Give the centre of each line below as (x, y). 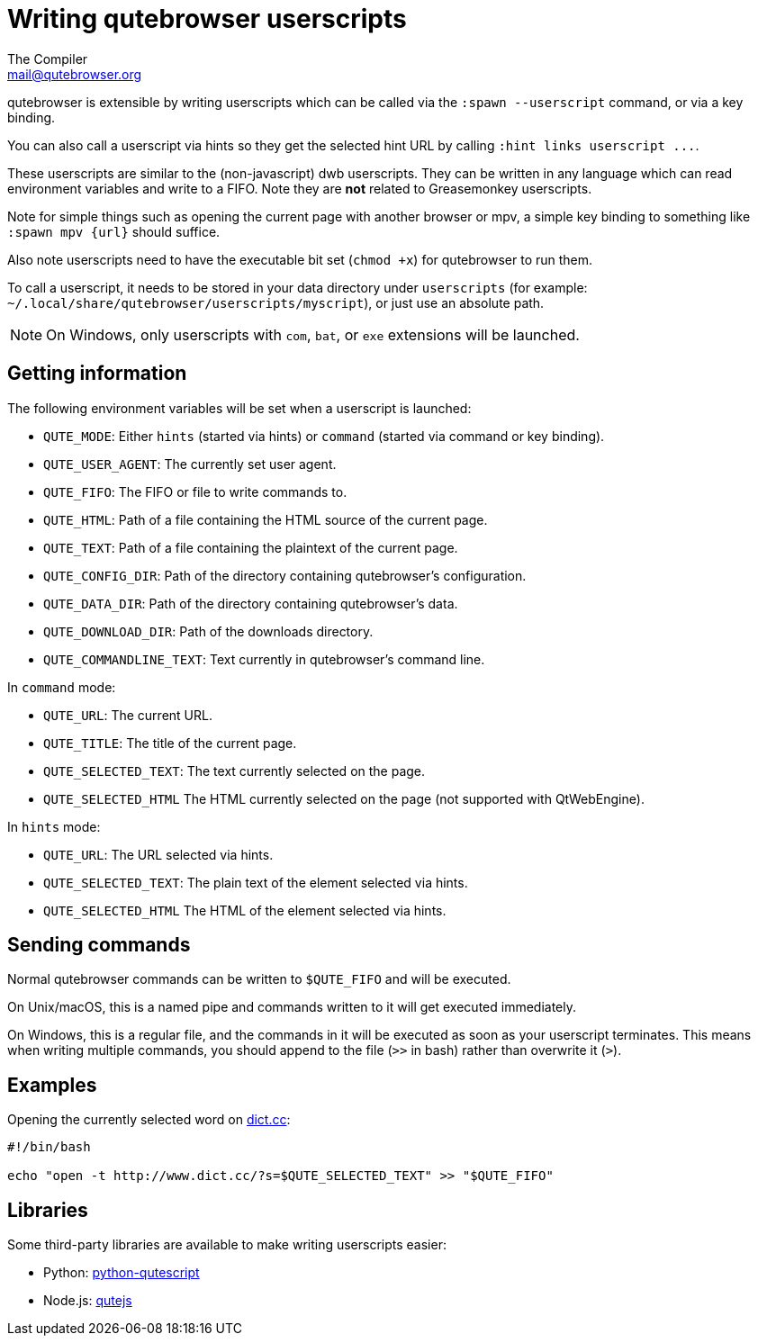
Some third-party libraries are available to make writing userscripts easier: (227, 1245)
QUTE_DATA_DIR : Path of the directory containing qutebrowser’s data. (251, 603)
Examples (52, 1085)
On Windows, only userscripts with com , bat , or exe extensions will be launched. (313, 334)
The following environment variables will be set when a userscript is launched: (239, 408)
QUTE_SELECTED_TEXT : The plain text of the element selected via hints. (256, 882)
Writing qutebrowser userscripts (207, 19)
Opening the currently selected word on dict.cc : (149, 1120)
